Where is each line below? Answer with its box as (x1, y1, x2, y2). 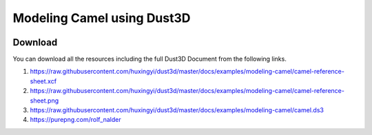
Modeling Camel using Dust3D (12, 10, 191, 25)
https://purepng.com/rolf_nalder (30, 116, 121, 124)
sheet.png (30, 96, 59, 105)
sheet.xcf (30, 76, 57, 85)
